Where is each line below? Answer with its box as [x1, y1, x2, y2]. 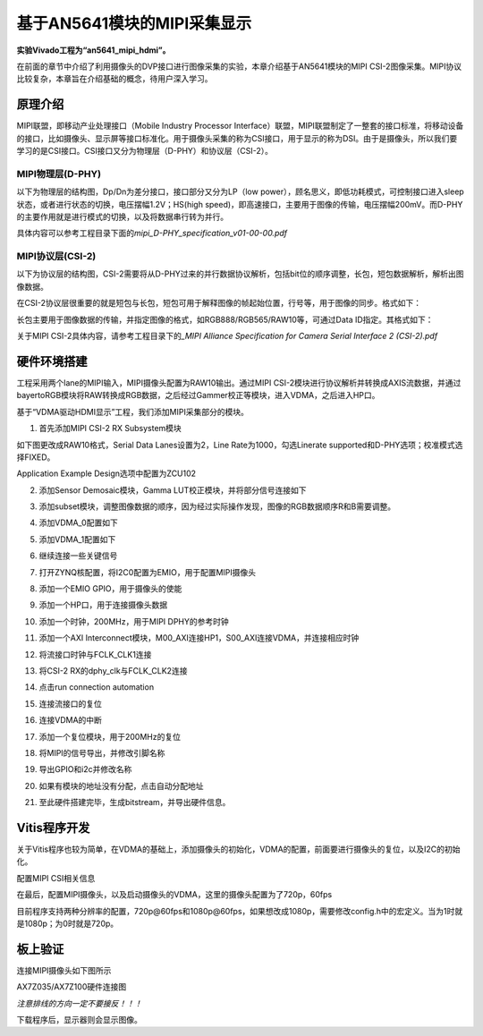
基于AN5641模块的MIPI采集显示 [16, 13, 252, 33]
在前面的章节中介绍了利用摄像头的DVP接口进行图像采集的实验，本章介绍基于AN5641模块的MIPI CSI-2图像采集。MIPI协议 [16, 61, 462, 72]
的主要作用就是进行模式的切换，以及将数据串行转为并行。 [16, 211, 228, 222]
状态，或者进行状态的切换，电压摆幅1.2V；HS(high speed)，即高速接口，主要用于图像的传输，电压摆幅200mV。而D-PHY [16, 199, 463, 209]
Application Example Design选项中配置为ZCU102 [16, 468, 197, 479]
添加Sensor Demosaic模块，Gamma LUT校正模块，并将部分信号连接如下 [38, 484, 307, 496]
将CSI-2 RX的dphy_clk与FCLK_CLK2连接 [38, 665, 188, 675]
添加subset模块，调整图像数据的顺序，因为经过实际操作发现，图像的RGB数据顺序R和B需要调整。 [38, 501, 396, 512]
